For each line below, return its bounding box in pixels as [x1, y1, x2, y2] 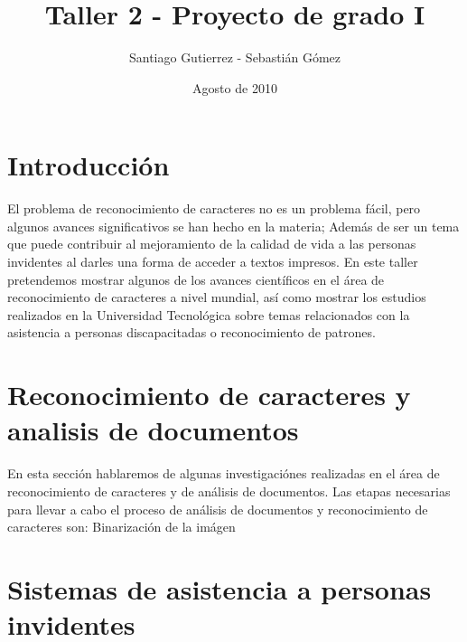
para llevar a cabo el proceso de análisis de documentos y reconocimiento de [7, 499, 428, 518]
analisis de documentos [7, 411, 299, 448]
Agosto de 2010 [192, 78, 277, 97]
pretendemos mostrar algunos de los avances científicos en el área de [7, 269, 385, 288]
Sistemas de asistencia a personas [7, 570, 432, 607]
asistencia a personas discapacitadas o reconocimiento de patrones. [7, 323, 376, 342]
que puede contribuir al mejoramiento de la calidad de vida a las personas [7, 234, 416, 253]
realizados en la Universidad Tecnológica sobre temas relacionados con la [7, 305, 410, 324]
